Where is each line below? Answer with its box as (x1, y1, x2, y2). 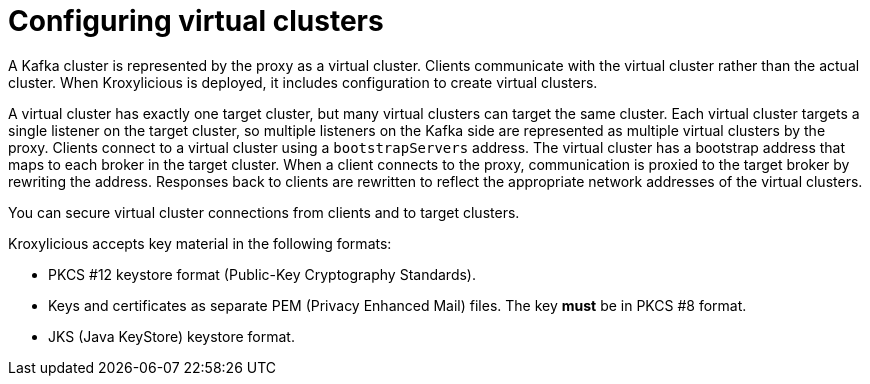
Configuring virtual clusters (8, 4, 384, 38)
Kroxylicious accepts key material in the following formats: (8, 234, 392, 252)
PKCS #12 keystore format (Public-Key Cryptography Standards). (48, 265, 477, 283)
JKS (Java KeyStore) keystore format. (48, 327, 295, 345)
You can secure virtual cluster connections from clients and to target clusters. (8, 203, 520, 221)
